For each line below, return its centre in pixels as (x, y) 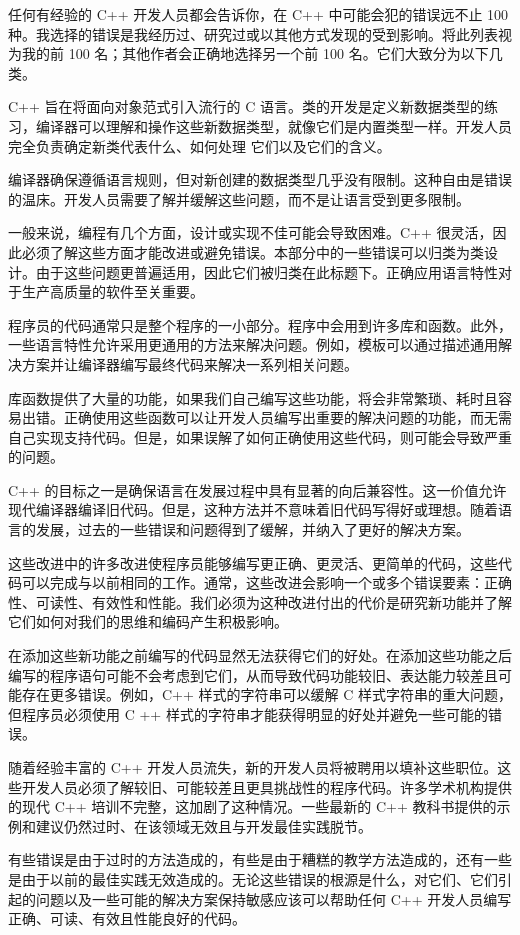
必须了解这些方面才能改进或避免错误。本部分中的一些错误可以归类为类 (252, 251)
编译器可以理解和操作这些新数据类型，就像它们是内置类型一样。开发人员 (273, 125)
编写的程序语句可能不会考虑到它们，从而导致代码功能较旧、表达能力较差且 (253, 674)
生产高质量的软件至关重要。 (112, 291)
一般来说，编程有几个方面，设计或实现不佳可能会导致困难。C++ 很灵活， (250, 232)
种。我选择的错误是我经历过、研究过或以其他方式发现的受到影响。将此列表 (253, 33)
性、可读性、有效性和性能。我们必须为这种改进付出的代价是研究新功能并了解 (260, 601)
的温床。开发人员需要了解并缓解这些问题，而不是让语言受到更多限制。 (239, 198)
